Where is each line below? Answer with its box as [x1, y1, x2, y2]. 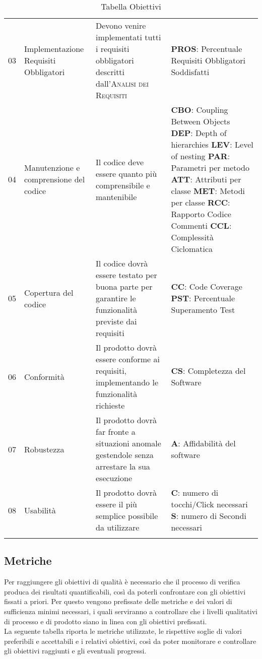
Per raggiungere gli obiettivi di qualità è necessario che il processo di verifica [4, 576, 240, 587]
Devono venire [96, 20, 146, 31]
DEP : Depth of [171, 127, 227, 139]
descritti [96, 66, 125, 78]
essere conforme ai [96, 353, 160, 365]
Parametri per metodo [171, 162, 249, 173]
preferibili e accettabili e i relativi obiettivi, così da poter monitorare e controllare [4, 635, 256, 646]
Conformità [24, 370, 64, 382]
